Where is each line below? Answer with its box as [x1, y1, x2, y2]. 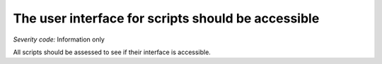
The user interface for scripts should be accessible [13, 11, 320, 26]
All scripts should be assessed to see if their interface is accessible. [13, 48, 212, 56]
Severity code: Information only [13, 35, 105, 44]
